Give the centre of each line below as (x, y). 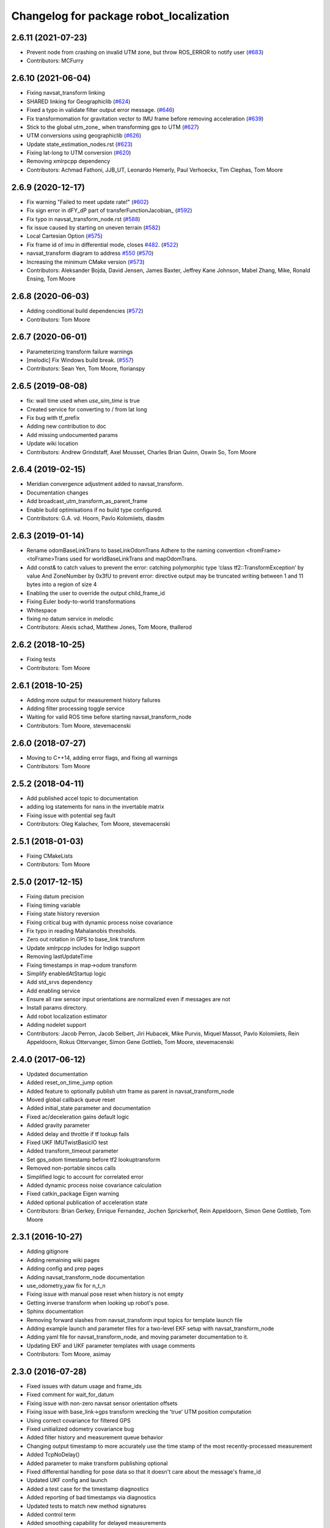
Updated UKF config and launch (67, 1480)
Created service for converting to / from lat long (87, 409)
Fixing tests (41, 659)
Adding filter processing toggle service (76, 708)
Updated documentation (57, 1074)
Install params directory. (57, 1008)
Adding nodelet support (57, 1025)
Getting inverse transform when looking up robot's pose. (98, 1302)
